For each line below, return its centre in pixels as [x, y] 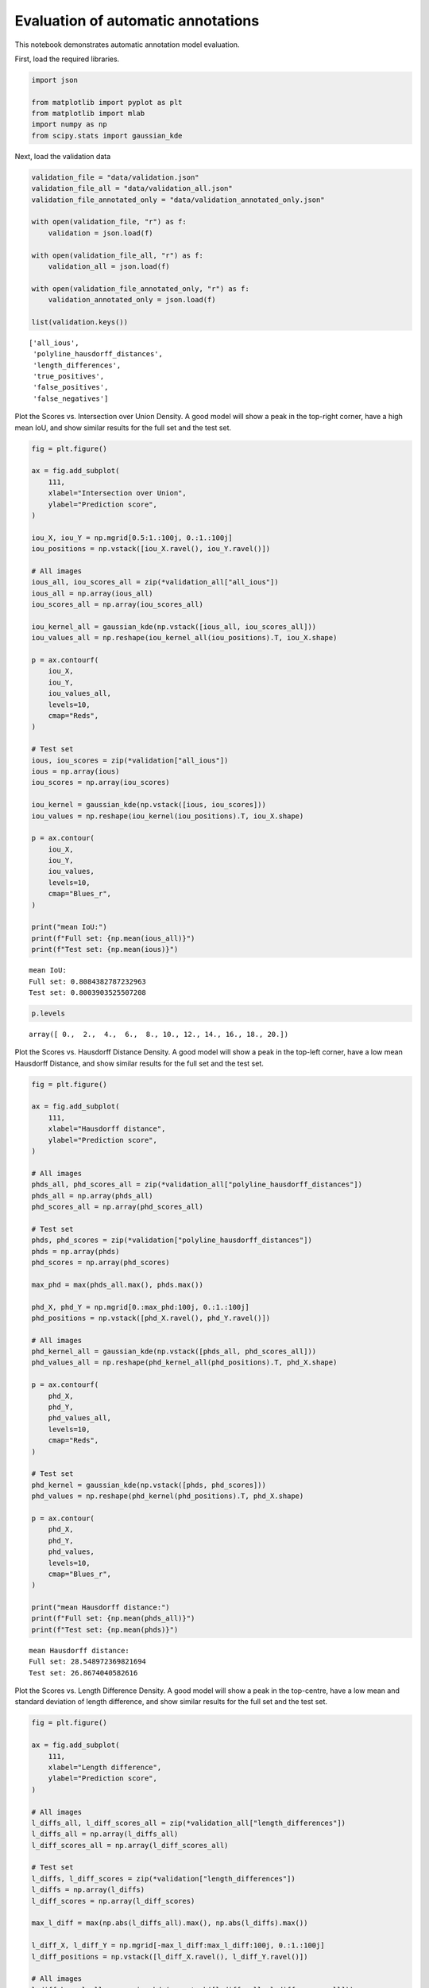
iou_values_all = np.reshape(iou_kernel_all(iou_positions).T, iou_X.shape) [184, 638]
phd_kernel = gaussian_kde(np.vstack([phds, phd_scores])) [149, 1485]
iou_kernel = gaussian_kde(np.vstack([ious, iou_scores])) [149, 805]
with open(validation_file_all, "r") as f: [118, 255]
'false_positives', [71, 387]
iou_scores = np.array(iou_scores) [100, 782]
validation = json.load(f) [101, 233]
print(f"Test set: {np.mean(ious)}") [105, 949]
